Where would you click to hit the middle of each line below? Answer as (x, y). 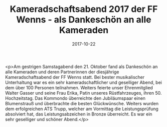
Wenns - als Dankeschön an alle (84, 20)
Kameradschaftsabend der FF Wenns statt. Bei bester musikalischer (75, 77)
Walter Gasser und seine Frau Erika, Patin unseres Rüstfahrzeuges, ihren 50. (83, 93)
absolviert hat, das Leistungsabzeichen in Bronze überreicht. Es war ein (79, 114)
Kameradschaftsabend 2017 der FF (84, 9)
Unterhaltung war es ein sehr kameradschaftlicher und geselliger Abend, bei (83, 82)
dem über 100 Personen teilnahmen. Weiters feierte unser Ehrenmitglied (79, 87)
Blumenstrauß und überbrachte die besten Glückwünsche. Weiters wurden (82, 103)
